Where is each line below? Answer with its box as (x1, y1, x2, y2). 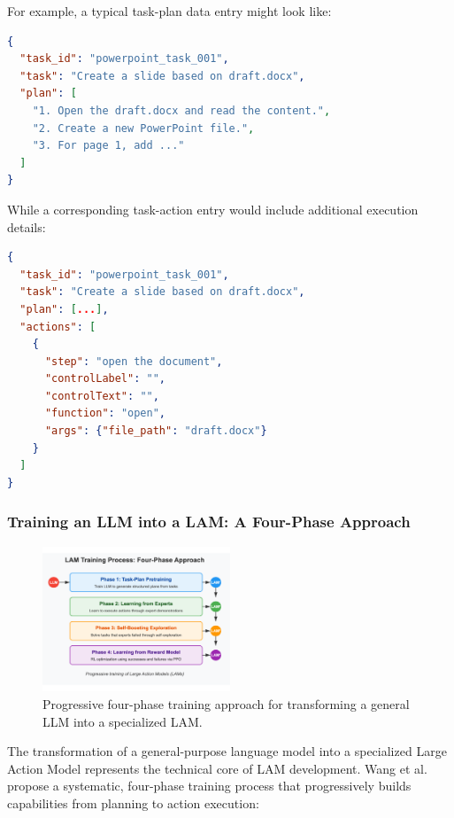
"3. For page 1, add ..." (32, 139, 185, 152)
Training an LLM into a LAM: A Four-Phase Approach (7, 510, 411, 533)
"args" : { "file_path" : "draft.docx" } (44, 425, 267, 438)
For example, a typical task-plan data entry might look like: (7, 2, 332, 19)
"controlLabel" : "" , (44, 372, 166, 386)
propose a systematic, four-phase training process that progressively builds (7, 776, 412, 795)
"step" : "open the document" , (44, 354, 223, 368)
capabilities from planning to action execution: (7, 793, 259, 812)
